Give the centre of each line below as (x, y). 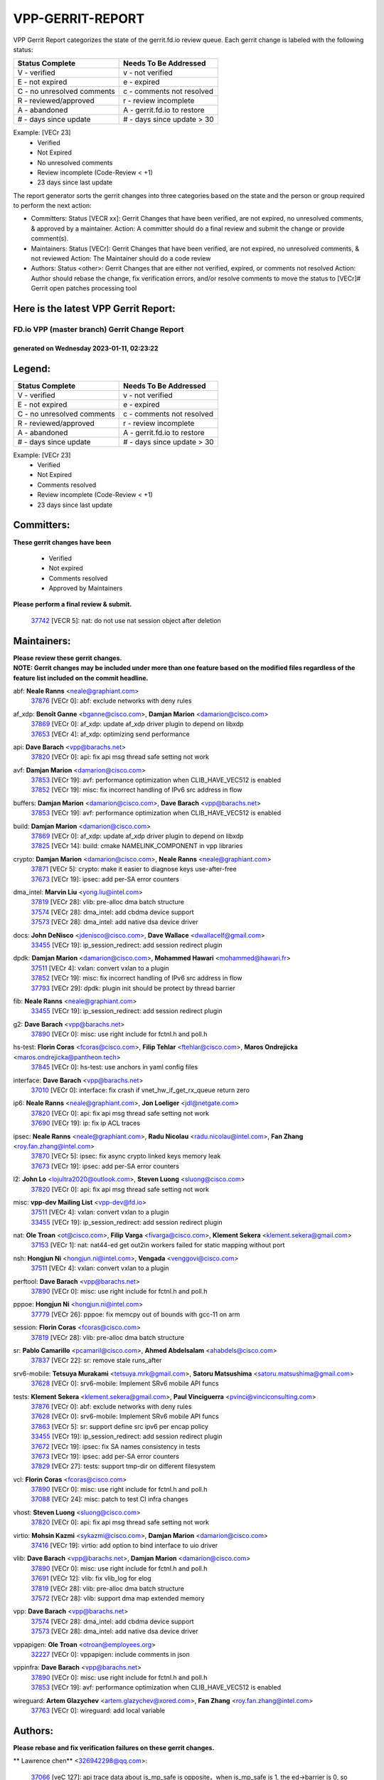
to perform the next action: (52, 206)
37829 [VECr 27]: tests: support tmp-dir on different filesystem (123, 1466)
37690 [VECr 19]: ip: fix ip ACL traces (86, 1123)
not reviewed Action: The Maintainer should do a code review (121, 258)
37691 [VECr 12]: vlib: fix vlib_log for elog (91, 1579)
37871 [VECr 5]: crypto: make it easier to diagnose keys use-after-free (134, 869)
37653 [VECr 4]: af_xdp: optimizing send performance (110, 734)
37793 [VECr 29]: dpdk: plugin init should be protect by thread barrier (133, 988)
